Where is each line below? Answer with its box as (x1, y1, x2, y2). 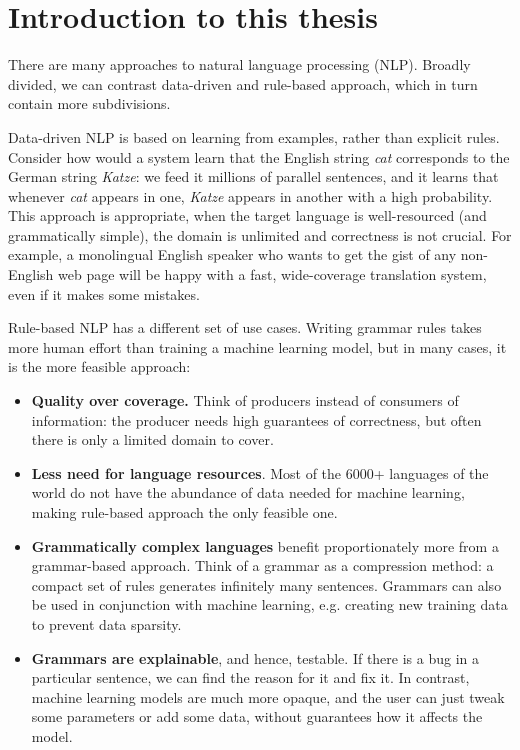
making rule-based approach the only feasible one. (31, 502, 338, 522)
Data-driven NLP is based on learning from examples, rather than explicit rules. (8, 126, 500, 147)
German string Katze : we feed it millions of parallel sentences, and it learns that (8, 166, 499, 187)
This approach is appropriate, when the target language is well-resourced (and (8, 205, 487, 226)
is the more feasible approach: (8, 356, 191, 377)
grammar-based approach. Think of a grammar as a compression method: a (31, 555, 494, 576)
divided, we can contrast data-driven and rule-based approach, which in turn (8, 73, 478, 94)
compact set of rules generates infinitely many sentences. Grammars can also (31, 574, 502, 595)
